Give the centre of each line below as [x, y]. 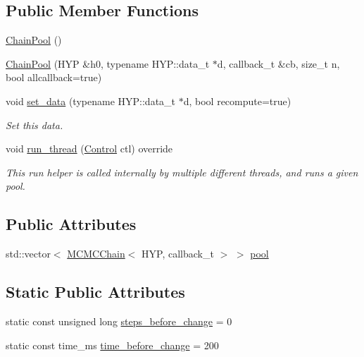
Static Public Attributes [95, 292]
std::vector [28, 254]
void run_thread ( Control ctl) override [89, 149]
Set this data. [34, 125]
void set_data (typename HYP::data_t [91, 101]
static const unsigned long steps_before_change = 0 [119, 321]
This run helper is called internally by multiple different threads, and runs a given [182, 172]
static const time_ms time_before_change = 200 [112, 345]
